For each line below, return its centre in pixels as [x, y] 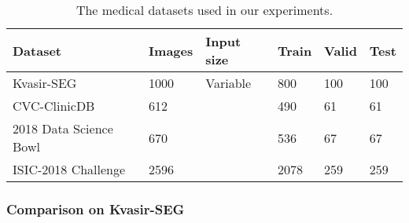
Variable [228, 83]
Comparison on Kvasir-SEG [96, 208]
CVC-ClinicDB [54, 106]
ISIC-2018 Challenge [69, 169]
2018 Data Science [63, 128]
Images [171, 50]
